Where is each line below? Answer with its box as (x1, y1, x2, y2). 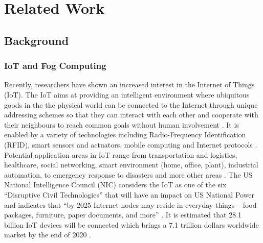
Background (4, 32, 69, 48)
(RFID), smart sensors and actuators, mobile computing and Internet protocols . (4, 139, 257, 150)
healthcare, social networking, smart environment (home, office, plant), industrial (4, 159, 258, 170)
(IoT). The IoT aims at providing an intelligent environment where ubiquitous (4, 89, 250, 100)
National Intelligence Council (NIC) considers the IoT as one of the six (4, 179, 227, 190)
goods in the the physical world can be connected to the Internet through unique (4, 99, 258, 110)
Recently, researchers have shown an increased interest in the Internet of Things (4, 79, 255, 90)
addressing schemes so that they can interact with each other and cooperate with (4, 109, 258, 120)
